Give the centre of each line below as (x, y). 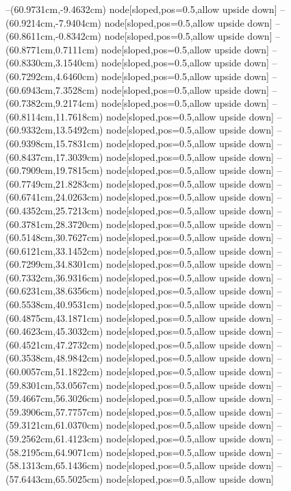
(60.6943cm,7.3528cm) (52, 89)
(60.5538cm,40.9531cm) (54, 304)
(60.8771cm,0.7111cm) (52, 49)
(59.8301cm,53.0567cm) (54, 385)
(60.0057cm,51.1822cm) (54, 372)
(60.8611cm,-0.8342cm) (53, 36)
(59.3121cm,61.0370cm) (54, 425)
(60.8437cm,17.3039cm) (54, 156)
